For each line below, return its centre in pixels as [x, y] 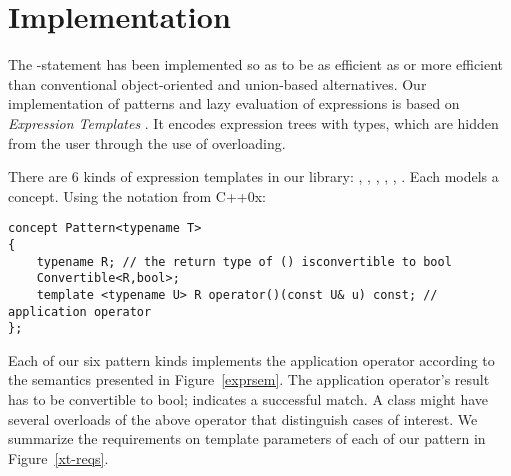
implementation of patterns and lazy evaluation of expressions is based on [234, 103]
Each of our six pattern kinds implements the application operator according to [251, 359]
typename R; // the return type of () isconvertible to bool [244, 261]
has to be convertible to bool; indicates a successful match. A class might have [248, 399]
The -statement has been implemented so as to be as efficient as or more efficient [256, 64]
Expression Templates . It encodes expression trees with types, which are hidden [253, 122]
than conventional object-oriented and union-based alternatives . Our [217, 83]
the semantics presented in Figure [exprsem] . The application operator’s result [249, 379]
